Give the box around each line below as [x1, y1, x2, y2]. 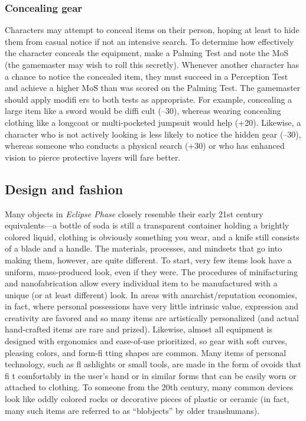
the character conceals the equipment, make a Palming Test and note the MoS [5, 47, 289, 59]
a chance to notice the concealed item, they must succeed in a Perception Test [5, 70, 288, 82]
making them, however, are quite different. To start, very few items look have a [5, 253, 292, 266]
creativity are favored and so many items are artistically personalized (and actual [5, 311, 299, 324]
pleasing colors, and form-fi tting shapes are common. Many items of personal [5, 346, 287, 358]
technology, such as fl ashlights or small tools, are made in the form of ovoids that [5, 358, 301, 370]
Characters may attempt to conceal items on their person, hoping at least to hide [5, 24, 300, 36]
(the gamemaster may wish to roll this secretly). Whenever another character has [5, 58, 299, 70]
